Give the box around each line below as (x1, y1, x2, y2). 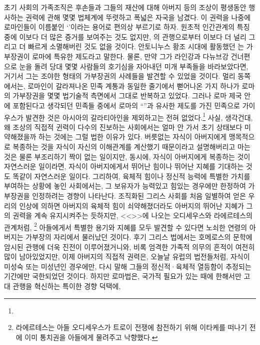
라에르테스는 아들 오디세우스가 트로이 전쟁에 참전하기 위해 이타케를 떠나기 (15, 322, 247, 332)
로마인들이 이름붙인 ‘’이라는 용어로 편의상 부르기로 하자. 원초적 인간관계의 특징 (4, 22, 250, 32)
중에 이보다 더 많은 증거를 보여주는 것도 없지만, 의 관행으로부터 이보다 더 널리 (4, 31, 246, 42)
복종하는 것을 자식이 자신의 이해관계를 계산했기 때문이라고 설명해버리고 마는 (12, 141, 250, 151)
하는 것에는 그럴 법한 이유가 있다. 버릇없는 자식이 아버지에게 (38, 131, 227, 142)
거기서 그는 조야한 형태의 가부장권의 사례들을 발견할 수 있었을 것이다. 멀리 (4, 71, 235, 81)
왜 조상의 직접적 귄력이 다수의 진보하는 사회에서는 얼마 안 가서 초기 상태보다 (4, 121, 242, 132)
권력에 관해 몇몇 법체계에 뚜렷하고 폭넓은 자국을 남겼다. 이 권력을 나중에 (25, 12, 251, 22)
